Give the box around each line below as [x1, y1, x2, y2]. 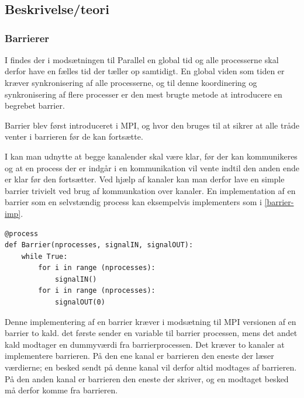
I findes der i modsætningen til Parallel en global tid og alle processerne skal [5, 53, 279, 65]
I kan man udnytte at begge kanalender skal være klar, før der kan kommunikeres [5, 150, 298, 162]
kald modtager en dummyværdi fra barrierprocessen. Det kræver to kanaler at [5, 338, 285, 350]
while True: [21, 252, 68, 261]
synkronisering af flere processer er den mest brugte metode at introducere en [5, 88, 282, 100]
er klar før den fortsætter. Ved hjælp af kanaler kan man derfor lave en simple [5, 173, 285, 185]
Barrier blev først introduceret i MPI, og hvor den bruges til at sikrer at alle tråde [5, 119, 299, 131]
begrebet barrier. [5, 99, 65, 112]
